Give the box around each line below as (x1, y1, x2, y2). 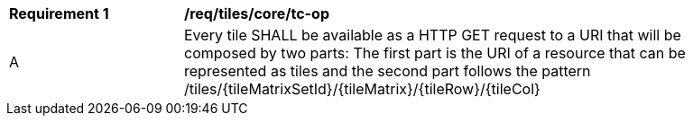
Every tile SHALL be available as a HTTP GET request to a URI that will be (184, 26, 681, 44)
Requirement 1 (9, 4, 109, 22)
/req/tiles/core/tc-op (184, 4, 329, 22)
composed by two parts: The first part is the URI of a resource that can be (184, 44, 686, 62)
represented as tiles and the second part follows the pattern (184, 62, 591, 80)
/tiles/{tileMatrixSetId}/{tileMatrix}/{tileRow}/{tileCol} (184, 80, 541, 98)
